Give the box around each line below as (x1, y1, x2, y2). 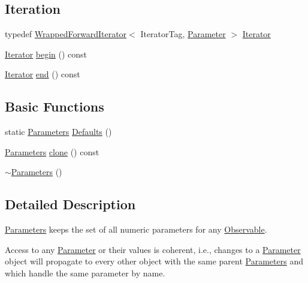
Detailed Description (5, 195, 136, 213)
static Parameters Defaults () (5, 125, 112, 138)
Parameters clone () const (5, 145, 99, 158)
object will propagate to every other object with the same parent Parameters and (5, 255, 303, 267)
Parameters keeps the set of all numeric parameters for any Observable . (5, 223, 267, 236)
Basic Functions (5, 97, 104, 116)
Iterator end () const (5, 68, 80, 80)
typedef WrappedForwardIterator (5, 28, 127, 40)
